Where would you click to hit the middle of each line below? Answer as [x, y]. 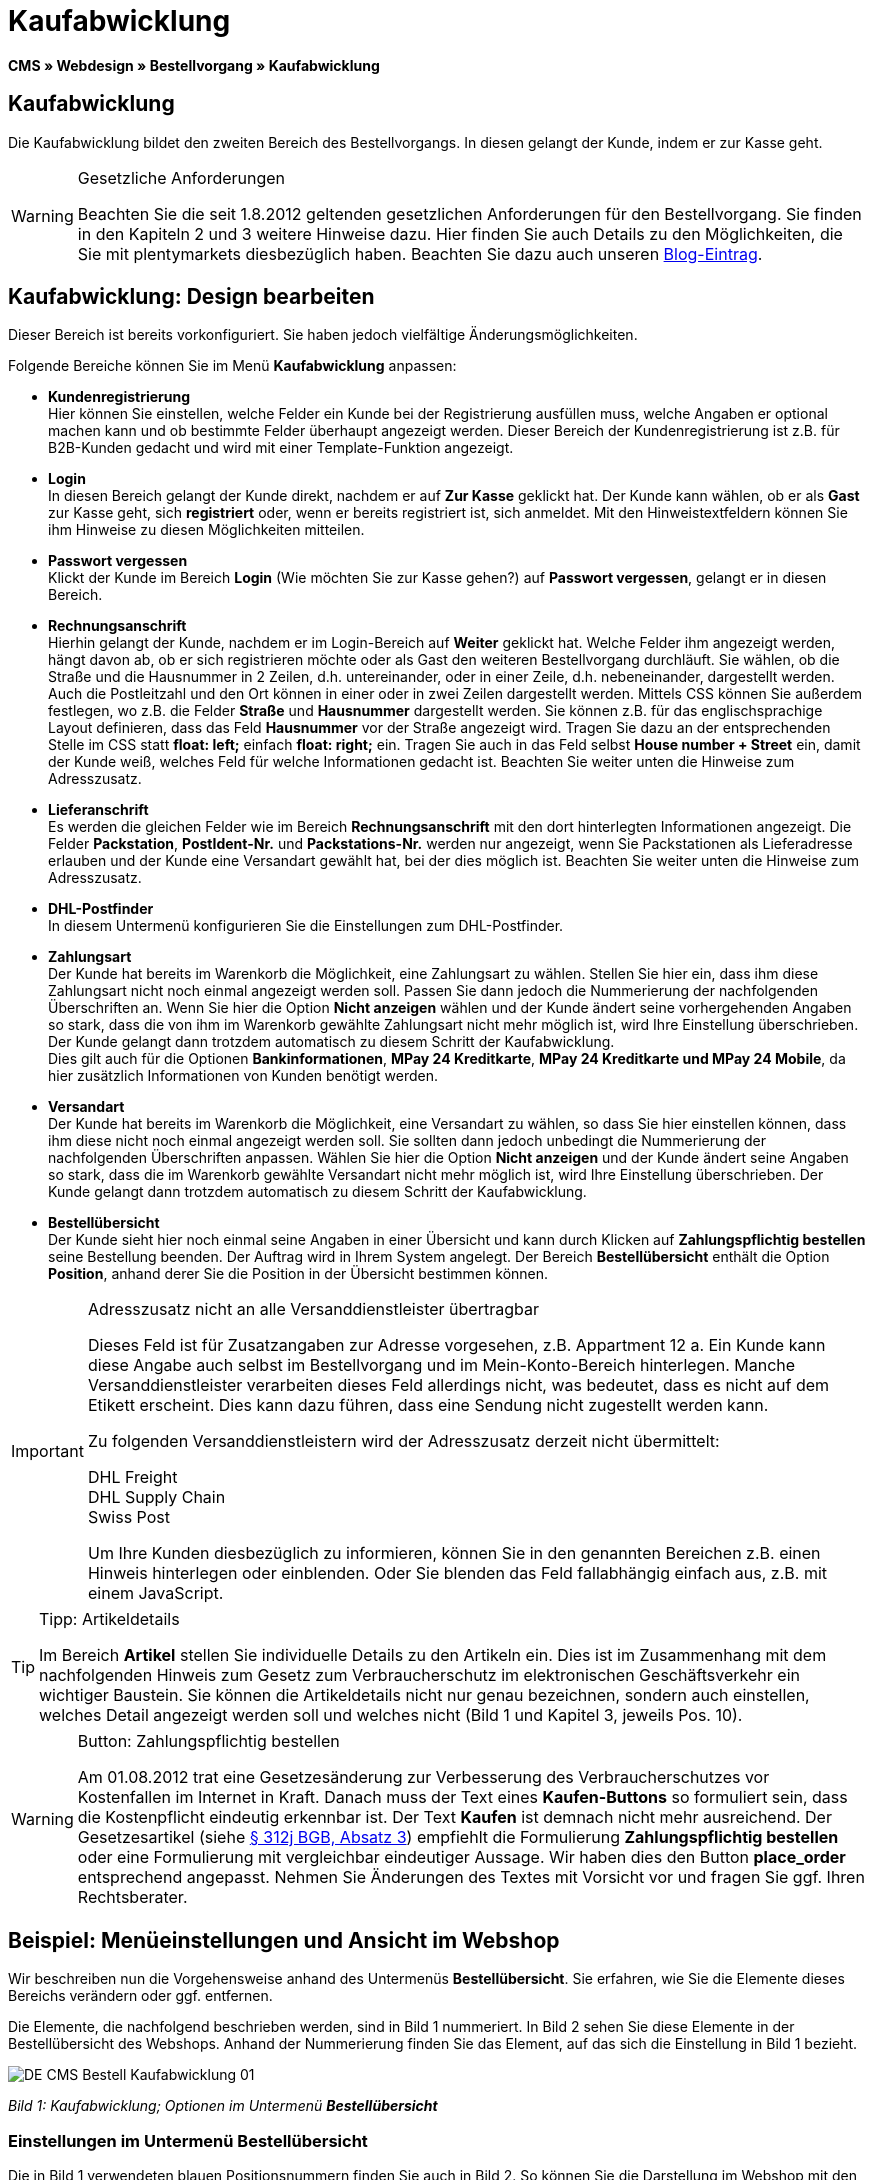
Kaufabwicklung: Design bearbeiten [191, 297]
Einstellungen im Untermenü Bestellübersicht [188, 2140]
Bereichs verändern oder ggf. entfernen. [140, 1996]
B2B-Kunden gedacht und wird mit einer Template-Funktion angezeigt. [281, 448]
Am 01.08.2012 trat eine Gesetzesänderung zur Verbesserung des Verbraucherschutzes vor [423, 1777]
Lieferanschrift [98, 810]
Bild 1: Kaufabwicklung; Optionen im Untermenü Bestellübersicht [223, 2106]
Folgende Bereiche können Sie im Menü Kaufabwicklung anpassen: [232, 366]
